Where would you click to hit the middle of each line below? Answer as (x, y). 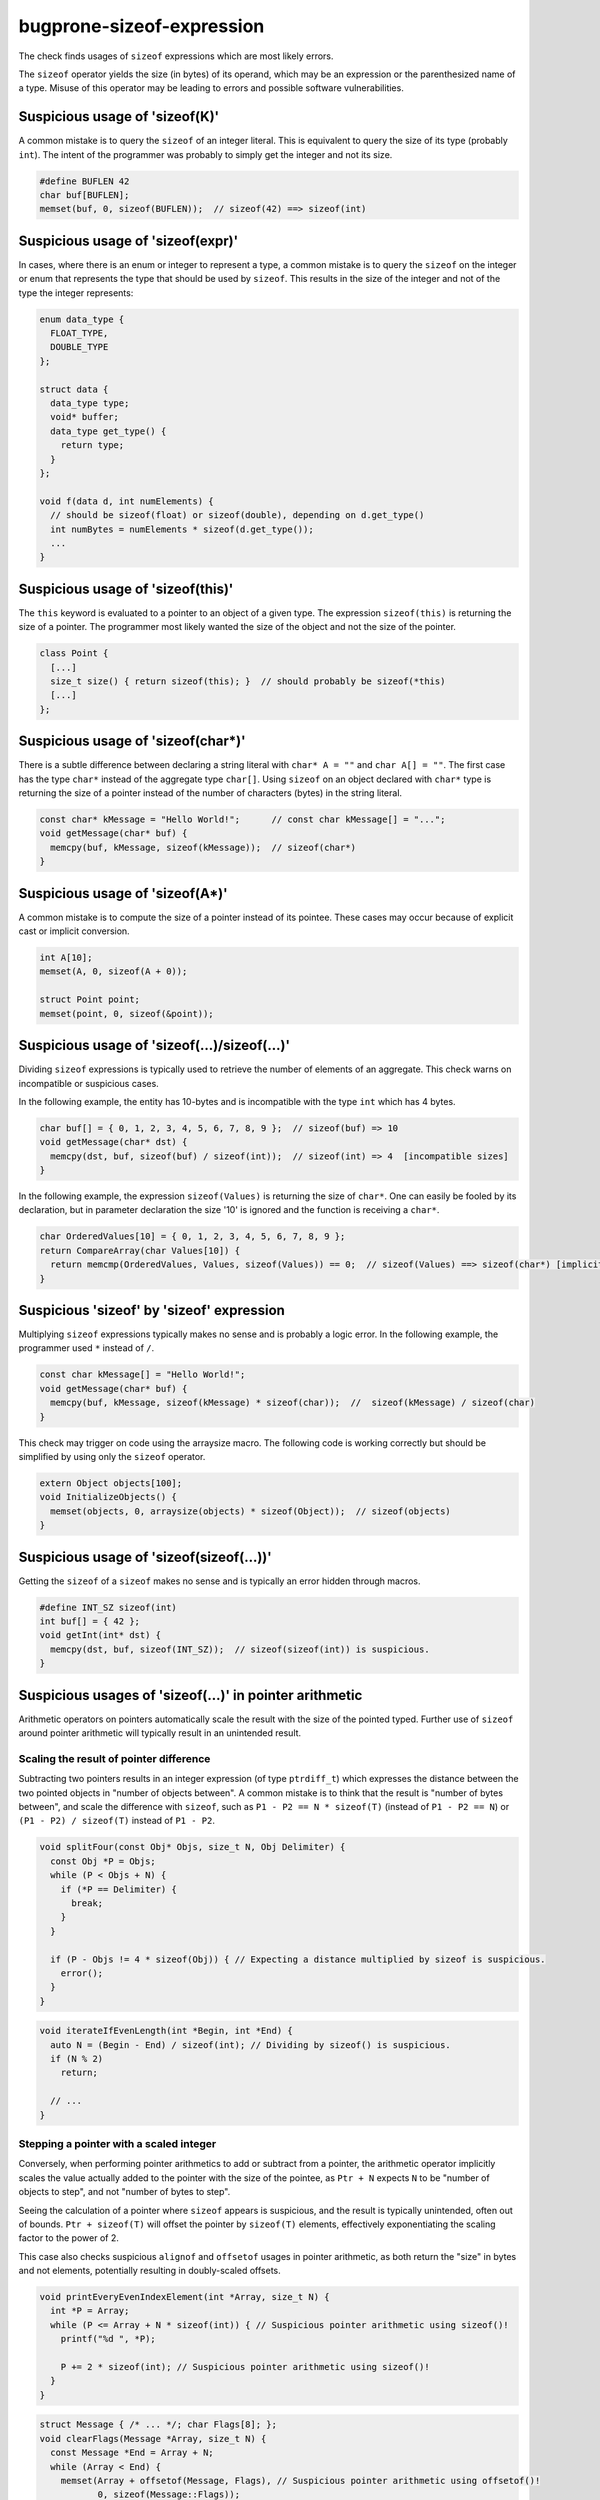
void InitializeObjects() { (108, 1497)
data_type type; (90, 403)
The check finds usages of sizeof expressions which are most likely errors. (176, 56)
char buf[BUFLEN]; (84, 195)
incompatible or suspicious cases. (88, 1083)
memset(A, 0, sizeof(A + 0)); (113, 971)
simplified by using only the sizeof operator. (112, 1456)
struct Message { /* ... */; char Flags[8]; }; (158, 2424)
